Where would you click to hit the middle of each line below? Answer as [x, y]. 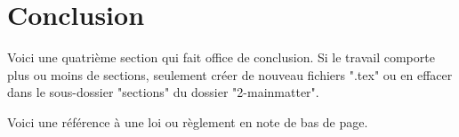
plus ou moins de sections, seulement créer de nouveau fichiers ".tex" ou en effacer [230, 74]
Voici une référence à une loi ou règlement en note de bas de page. [188, 121]
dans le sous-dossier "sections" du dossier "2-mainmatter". [163, 92]
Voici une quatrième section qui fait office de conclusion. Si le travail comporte [221, 57]
